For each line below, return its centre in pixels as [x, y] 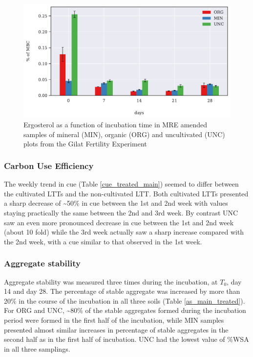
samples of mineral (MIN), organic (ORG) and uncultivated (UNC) [124, 134]
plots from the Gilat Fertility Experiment [85, 144]
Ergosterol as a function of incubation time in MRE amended [116, 125]
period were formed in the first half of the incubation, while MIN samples [114, 320]
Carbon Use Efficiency [49, 166]
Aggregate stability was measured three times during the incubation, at [111, 281]
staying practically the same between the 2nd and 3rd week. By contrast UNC [121, 213]
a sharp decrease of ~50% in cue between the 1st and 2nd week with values [116, 203]
